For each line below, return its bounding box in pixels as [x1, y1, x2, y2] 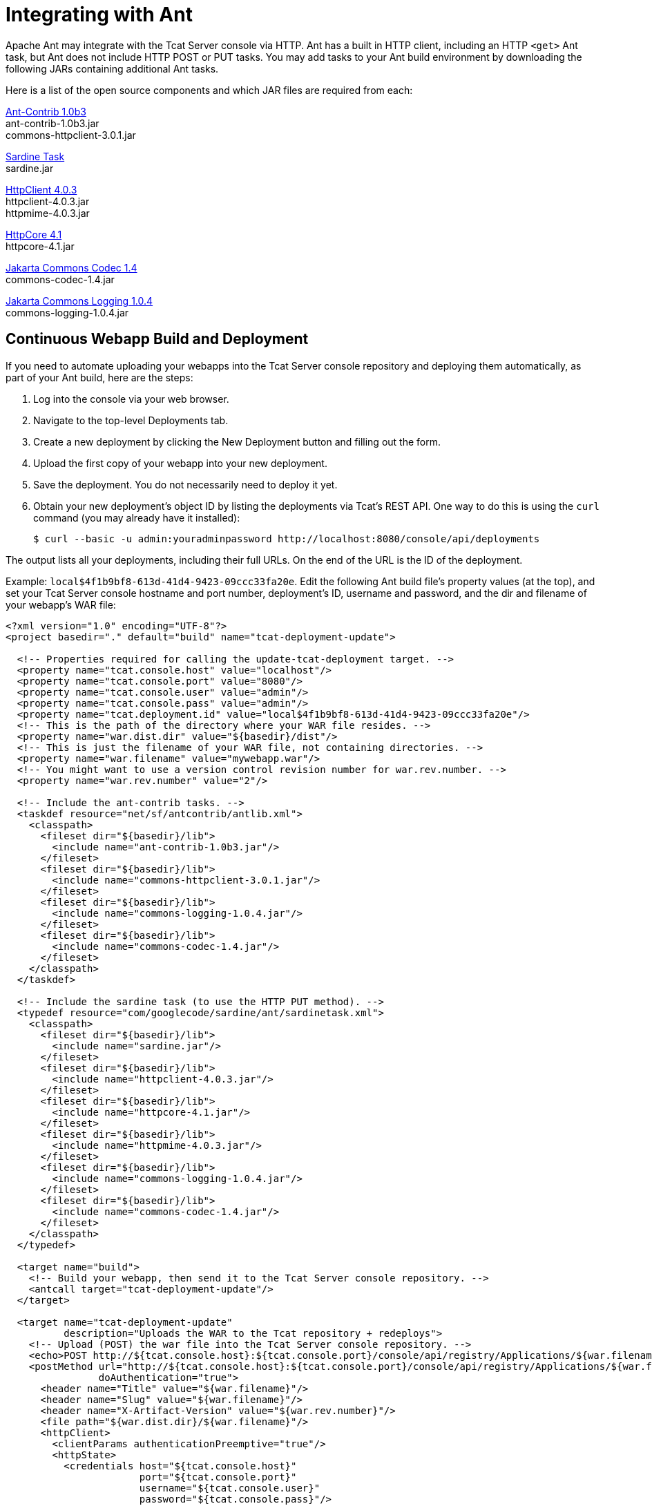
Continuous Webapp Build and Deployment [6, 330, 309, 348]
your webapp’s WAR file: [6, 598, 116, 611]
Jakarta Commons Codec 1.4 [6, 261, 137, 274]
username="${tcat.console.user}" [139, 1482, 320, 1494]
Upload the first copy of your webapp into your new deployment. [33, 457, 327, 469]
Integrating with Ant [6, 3, 193, 26]
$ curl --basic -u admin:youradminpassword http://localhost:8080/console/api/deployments [33, 533, 540, 544]
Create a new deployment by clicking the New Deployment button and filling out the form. [33, 435, 441, 448]
